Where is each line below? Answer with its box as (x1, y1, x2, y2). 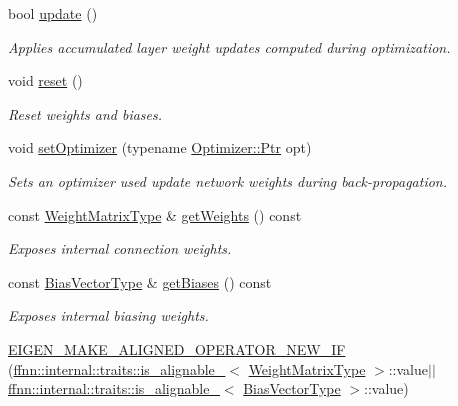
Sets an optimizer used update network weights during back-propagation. (8, 170, 448, 191)
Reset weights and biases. (8, 103, 163, 124)
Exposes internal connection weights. (8, 238, 232, 259)
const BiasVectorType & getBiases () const (8, 271, 272, 292)
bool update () (8, 3, 98, 23)
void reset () (8, 70, 83, 91)
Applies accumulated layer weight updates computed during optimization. (8, 36, 451, 57)
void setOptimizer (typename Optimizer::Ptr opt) (8, 137, 312, 158)
